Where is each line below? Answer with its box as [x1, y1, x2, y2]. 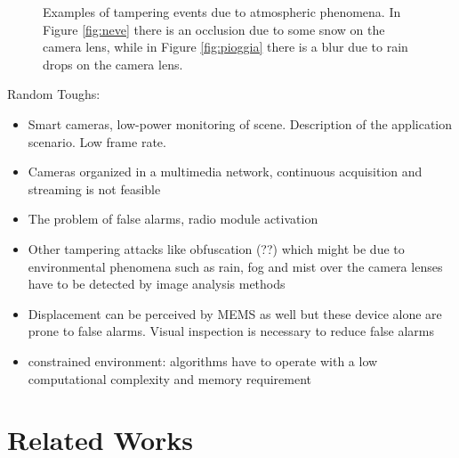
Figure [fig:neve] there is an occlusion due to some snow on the [43, 20, 385, 38]
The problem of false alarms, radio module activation [28, 209, 318, 228]
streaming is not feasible [28, 179, 161, 198]
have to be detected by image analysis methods [28, 274, 286, 293]
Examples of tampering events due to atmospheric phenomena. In [43, 3, 401, 20]
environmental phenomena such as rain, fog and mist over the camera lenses [28, 257, 443, 275]
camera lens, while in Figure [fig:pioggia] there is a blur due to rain [43, 37, 408, 56]
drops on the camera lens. [43, 54, 183, 73]
